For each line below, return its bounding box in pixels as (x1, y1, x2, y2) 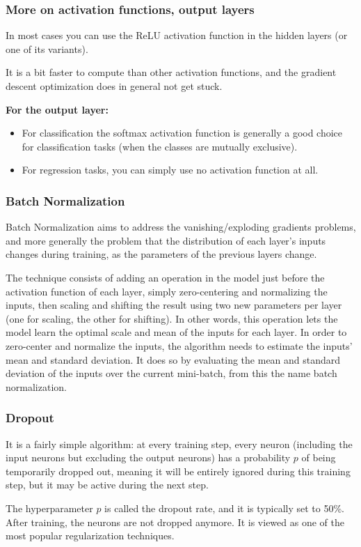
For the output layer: (6, 102, 109, 116)
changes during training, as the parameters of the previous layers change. (6, 247, 317, 261)
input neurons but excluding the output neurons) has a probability (6, 450, 291, 465)
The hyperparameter (6, 500, 93, 515)
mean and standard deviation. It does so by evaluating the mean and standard (6, 352, 341, 367)
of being (301, 450, 336, 465)
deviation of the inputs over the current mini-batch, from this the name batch (6, 366, 337, 380)
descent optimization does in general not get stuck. (6, 79, 223, 93)
